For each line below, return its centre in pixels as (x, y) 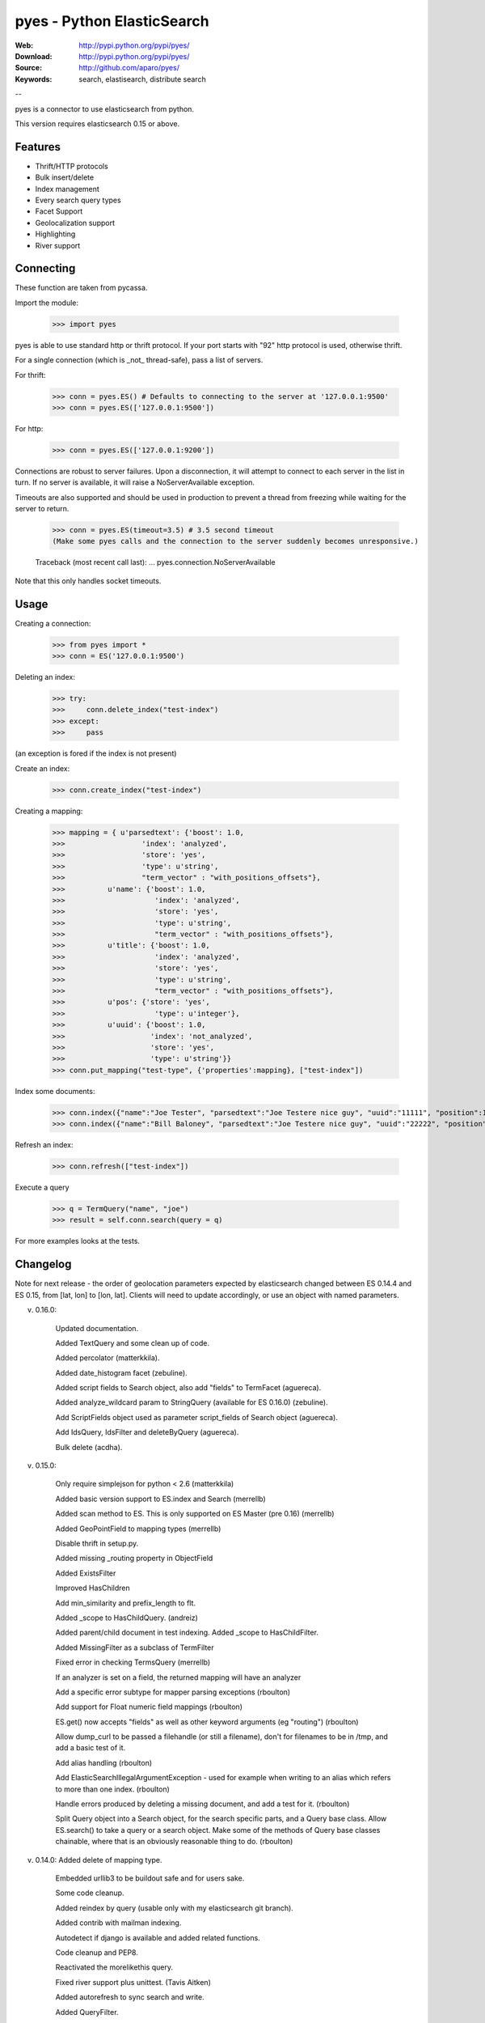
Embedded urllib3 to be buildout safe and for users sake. (150, 1878)
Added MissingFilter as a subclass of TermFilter (135, 1648)
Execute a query (42, 1188)
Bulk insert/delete (65, 177)
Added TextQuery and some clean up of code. (133, 1342)
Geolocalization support (75, 223)
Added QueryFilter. (87, 2012)
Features (38, 147)
